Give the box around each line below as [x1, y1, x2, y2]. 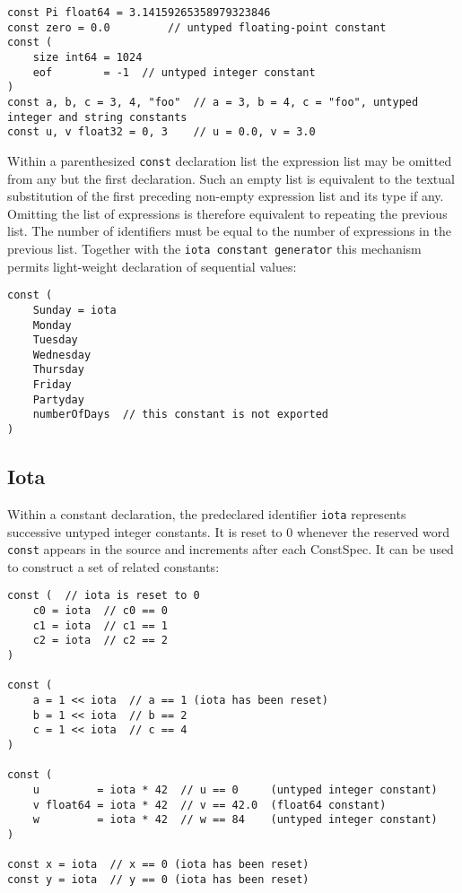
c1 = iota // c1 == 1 [32, 619, 168, 632]
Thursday [32, 363, 84, 377]
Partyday [32, 393, 84, 406]
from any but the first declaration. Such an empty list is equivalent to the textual [7, 169, 455, 187]
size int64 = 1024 [32, 50, 143, 64]
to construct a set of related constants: [7, 557, 220, 576]
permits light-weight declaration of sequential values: [7, 256, 297, 275]
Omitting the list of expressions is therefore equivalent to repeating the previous [7, 204, 448, 222]
